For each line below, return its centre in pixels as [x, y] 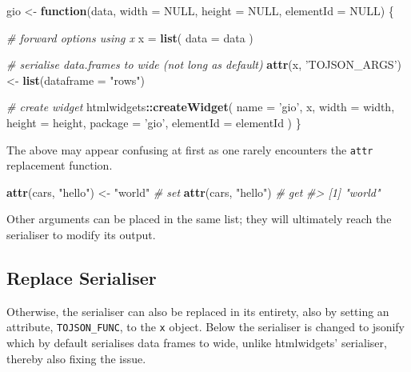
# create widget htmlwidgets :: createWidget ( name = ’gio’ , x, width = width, [201, 107]
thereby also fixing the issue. [76, 358]
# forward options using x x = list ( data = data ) [130, 37]
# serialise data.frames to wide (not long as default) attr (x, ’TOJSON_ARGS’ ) [204, 64]
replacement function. [60, 165]
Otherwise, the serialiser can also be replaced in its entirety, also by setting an [198, 311]
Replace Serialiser [82, 277]
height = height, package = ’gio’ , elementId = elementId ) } [154, 122]
